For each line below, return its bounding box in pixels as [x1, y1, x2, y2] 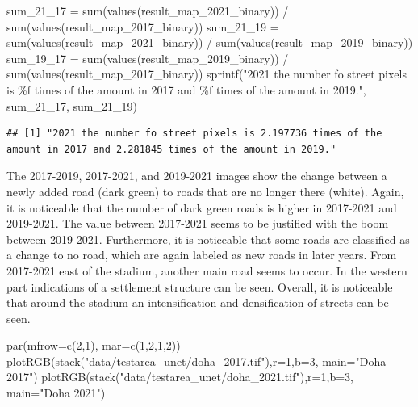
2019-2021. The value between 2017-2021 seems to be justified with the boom [6, 215, 389, 232]
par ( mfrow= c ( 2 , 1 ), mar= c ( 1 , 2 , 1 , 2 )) [6, 337, 181, 354]
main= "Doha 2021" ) [6, 384, 106, 401]
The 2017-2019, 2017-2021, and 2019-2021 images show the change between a [6, 167, 387, 184]
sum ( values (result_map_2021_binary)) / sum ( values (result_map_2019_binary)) [6, 34, 413, 51]
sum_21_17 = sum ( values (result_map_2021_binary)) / [6, 2, 289, 19]
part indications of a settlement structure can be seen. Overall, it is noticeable [6, 278, 393, 295]
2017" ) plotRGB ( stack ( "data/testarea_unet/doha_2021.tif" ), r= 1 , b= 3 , [6, 368, 353, 385]
